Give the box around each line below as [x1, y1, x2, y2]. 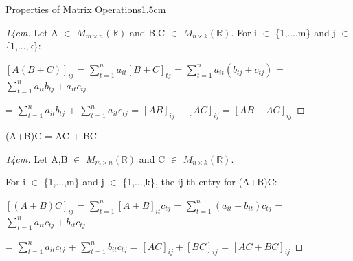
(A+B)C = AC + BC [5, 128, 97, 143]
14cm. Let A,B [5, 151, 68, 166]
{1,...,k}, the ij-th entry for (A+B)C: [122, 174, 277, 189]
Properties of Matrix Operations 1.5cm [5, 2, 166, 16]
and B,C [130, 25, 166, 39]
